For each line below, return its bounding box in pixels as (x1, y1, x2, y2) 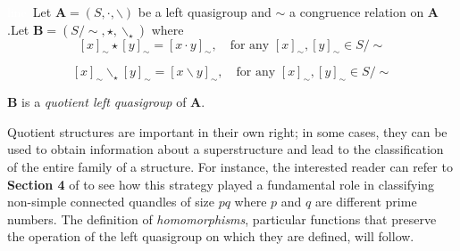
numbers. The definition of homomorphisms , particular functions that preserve (7, 209, 437, 228)
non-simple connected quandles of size (7, 192, 214, 211)
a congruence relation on (289, 3, 424, 20)
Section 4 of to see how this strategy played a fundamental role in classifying (7, 174, 435, 193)
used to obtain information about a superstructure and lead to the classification (7, 140, 444, 158)
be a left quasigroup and (138, 3, 272, 20)
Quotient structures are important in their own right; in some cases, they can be (7, 122, 447, 141)
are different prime (314, 192, 417, 211)
